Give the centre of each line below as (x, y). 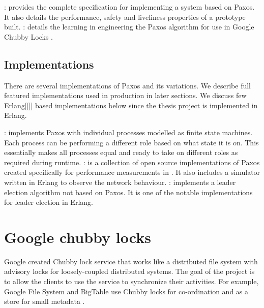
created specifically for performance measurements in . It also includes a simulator (132, 172)
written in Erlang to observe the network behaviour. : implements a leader (120, 182)
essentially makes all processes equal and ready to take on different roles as (121, 152)
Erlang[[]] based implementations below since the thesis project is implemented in (131, 105)
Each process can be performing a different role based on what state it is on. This (131, 142)
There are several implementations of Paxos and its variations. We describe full (127, 85)
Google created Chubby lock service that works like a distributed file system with (131, 261)
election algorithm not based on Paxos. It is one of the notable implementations (128, 192)
